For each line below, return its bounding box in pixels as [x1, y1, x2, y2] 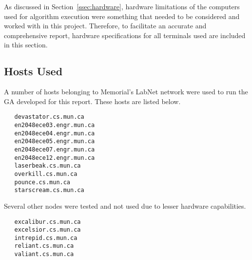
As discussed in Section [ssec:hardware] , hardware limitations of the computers [4, 1, 240, 11]
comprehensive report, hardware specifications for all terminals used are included [4, 30, 246, 40]
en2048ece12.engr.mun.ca [14, 154, 95, 161]
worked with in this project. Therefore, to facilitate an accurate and [4, 21, 207, 31]
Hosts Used [4, 64, 63, 79]
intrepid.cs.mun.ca [14, 234, 78, 241]
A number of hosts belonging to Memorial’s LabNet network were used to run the [4, 87, 248, 97]
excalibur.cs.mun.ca [14, 218, 81, 225]
